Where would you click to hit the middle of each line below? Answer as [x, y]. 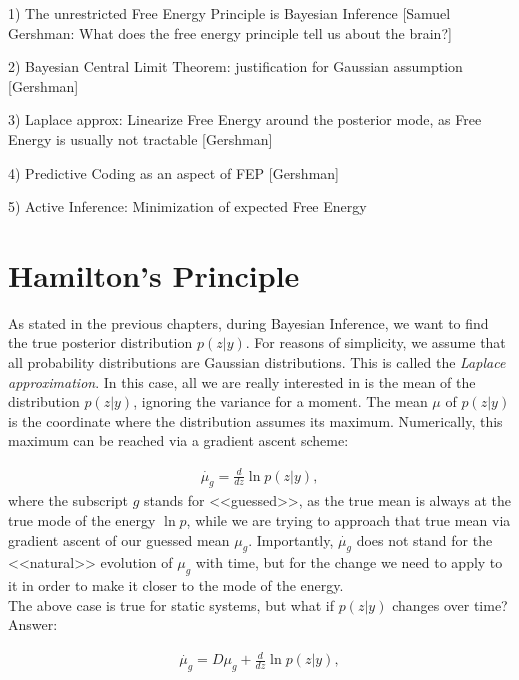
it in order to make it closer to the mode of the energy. [176, 585]
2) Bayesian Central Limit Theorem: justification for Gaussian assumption [235, 66]
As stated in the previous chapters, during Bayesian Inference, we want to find [248, 322]
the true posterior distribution [100, 342]
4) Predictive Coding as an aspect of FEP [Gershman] [173, 172]
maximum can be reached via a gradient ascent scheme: [178, 440]
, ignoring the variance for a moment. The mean [280, 401]
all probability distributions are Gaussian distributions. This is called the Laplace [257, 362]
